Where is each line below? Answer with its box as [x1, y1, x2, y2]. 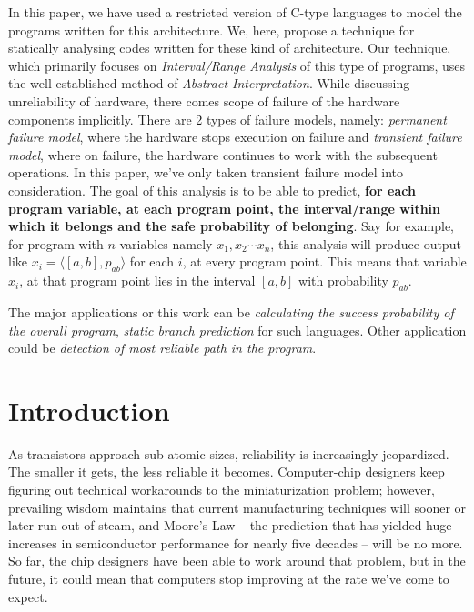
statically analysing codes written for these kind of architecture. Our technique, [8, 38, 451, 57]
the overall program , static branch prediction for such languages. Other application [8, 320, 467, 339]
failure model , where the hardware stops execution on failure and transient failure [8, 127, 462, 146]
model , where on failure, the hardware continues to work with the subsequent [8, 145, 438, 164]
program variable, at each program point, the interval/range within [8, 198, 441, 217]
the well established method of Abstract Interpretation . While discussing [8, 74, 410, 93]
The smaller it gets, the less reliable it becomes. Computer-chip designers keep [8, 462, 445, 481]
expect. [8, 587, 48, 606]
